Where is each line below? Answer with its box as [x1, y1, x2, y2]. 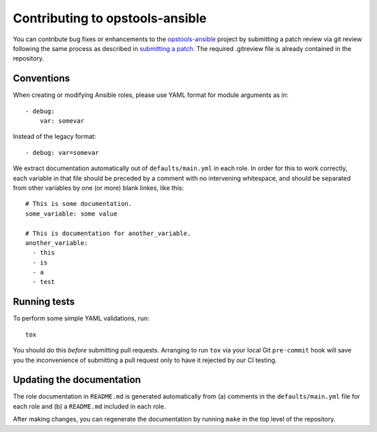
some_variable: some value [25, 209, 118, 218]
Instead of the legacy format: [13, 133, 96, 141]
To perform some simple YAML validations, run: [13, 314, 149, 322]
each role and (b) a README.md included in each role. [13, 402, 166, 410]
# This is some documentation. [25, 200, 133, 208]
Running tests [13, 296, 75, 308]
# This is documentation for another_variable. [25, 229, 191, 237]
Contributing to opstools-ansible [13, 10, 207, 26]
